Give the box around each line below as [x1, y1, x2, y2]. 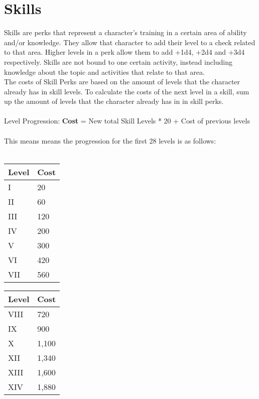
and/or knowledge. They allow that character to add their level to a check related [4, 37, 255, 47]
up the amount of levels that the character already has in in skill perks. [4, 96, 224, 106]
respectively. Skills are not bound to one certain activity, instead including [4, 56, 233, 67]
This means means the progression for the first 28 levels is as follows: [4, 135, 216, 146]
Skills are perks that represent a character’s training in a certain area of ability [4, 27, 247, 38]
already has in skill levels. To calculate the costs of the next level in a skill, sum [4, 86, 249, 96]
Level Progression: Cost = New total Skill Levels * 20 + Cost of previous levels [4, 115, 250, 126]
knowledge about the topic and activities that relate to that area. [4, 66, 205, 77]
